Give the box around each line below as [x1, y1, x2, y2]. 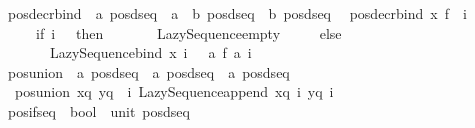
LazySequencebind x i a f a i [49, 42, 252, 63]
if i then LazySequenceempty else [35, 22, 342, 43]
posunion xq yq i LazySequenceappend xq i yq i [14, 81, 334, 102]
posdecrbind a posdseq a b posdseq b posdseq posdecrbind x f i [7, 3, 467, 23]
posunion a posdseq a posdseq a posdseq [7, 61, 290, 82]
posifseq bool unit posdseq [7, 100, 190, 121]
